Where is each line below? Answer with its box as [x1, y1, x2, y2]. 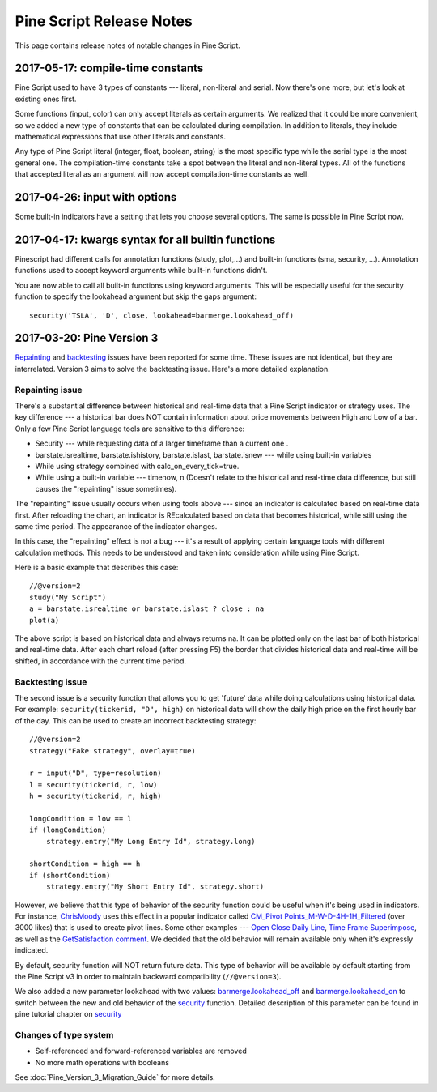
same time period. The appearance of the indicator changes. [15, 521, 218, 531]
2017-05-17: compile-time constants [15, 62, 204, 75]
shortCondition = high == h [29, 860, 141, 868]
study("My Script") [29, 592, 107, 602]
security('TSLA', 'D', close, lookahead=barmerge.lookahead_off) [29, 310, 295, 320]
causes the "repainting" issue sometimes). [35, 484, 177, 493]
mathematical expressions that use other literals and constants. [15, 132, 227, 142]
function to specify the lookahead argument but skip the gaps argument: [15, 292, 257, 301]
